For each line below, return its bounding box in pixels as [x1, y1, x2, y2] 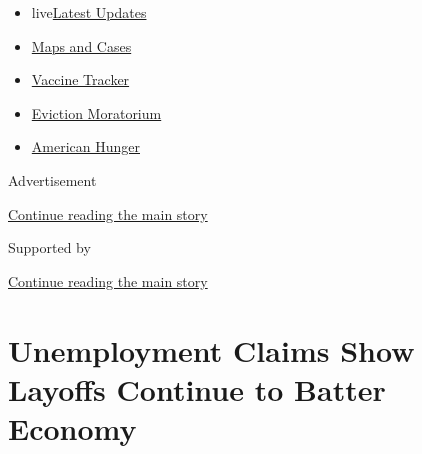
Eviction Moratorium [31, 102, 162, 123]
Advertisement [8, 169, 97, 190]
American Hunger [31, 136, 140, 157]
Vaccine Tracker [31, 69, 130, 90]
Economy [8, 407, 137, 448]
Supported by [8, 237, 91, 258]
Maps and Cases [31, 35, 132, 56]
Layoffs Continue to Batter [8, 368, 386, 409]
